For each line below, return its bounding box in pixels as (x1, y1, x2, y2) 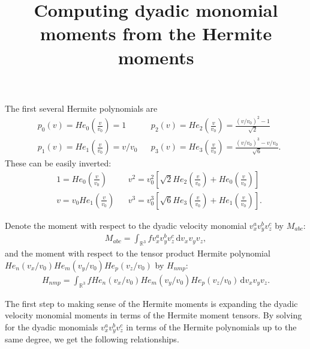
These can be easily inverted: (5, 157, 112, 169)
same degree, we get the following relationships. (5, 333, 179, 345)
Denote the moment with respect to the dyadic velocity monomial (5, 219, 247, 231)
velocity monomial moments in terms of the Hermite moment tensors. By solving (5, 309, 302, 321)
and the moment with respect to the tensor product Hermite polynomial (5, 247, 270, 259)
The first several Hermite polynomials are (5, 102, 158, 114)
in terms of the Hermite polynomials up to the (126, 320, 297, 333)
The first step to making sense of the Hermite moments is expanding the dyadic (5, 297, 298, 309)
